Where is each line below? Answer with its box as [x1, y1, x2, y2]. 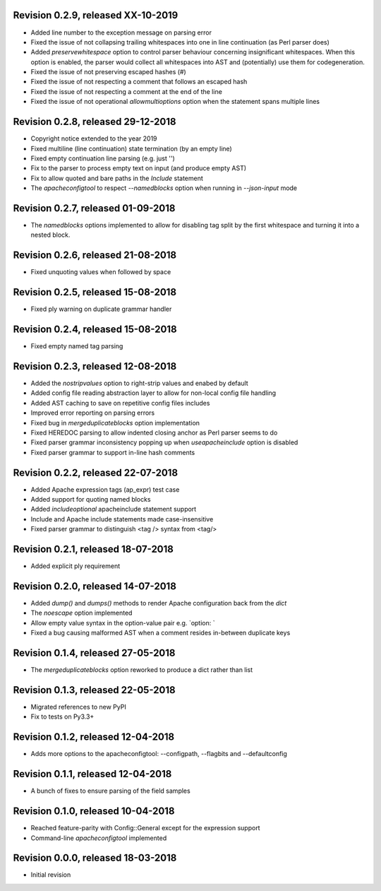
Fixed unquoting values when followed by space [30, 268, 171, 276]
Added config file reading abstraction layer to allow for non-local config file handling [30, 389, 277, 397]
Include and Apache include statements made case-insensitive [30, 514, 214, 523]
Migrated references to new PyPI [30, 703, 126, 712]
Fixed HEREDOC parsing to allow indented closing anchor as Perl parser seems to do [30, 428, 278, 437]
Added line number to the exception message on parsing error [30, 28, 212, 37]
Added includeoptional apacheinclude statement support [30, 505, 197, 514]
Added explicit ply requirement [30, 562, 120, 570]
